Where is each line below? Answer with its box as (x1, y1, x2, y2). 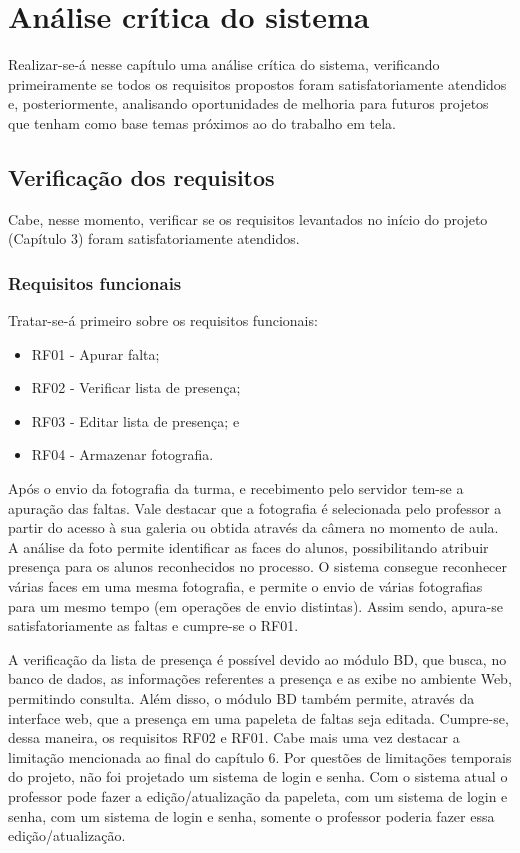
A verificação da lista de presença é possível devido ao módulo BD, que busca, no (8, 648, 507, 669)
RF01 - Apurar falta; (31, 343, 160, 364)
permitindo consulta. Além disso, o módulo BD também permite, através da (8, 688, 475, 709)
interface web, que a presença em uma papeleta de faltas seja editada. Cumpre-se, (8, 707, 509, 728)
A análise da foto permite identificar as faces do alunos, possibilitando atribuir (8, 536, 489, 557)
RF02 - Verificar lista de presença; (31, 377, 241, 398)
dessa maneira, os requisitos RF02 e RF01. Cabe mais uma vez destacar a (8, 727, 460, 748)
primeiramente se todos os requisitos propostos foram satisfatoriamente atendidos (8, 73, 507, 94)
